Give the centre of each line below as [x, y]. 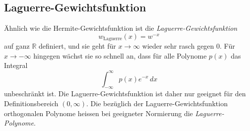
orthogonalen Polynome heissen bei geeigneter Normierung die [98, 113]
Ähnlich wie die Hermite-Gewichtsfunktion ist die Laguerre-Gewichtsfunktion [121, 28]
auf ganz [17, 46]
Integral [16, 65]
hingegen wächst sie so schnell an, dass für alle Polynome [120, 55]
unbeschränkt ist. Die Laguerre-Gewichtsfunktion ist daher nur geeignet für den [125, 94]
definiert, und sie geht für [77, 46]
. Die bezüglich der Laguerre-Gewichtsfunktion [157, 103]
